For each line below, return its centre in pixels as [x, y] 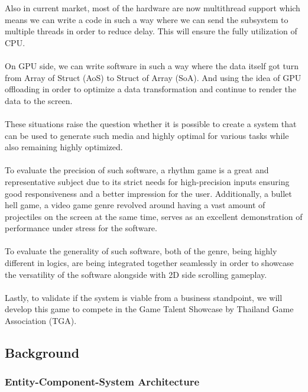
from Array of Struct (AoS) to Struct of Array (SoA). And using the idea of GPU [153, 77]
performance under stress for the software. [81, 228]
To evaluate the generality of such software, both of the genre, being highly [141, 251]
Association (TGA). [41, 321]
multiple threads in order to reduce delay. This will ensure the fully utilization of [151, 31]
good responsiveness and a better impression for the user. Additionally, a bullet [148, 193]
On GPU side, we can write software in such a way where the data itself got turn [152, 65]
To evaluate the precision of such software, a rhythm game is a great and [137, 170]
